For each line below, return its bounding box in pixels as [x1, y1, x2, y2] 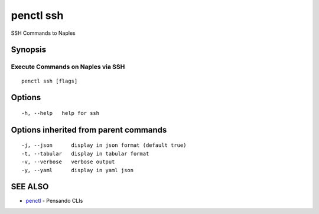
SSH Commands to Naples [11, 29, 76, 37]
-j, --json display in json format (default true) [21, 142, 187, 149]
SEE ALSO [11, 182, 49, 192]
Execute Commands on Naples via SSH [11, 62, 125, 71]
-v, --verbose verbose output [21, 159, 115, 165]
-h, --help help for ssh [21, 110, 100, 116]
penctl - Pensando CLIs [25, 197, 83, 205]
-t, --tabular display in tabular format [21, 150, 149, 157]
